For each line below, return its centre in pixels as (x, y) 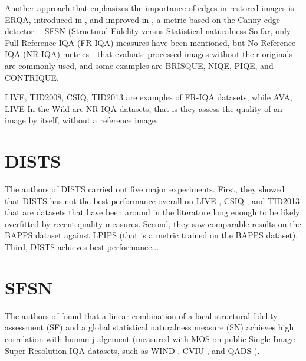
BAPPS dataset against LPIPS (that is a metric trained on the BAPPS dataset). (152, 235)
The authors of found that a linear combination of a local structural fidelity (141, 315)
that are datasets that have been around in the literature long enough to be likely (152, 212)
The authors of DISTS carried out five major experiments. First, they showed (145, 189)
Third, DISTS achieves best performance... (82, 247)
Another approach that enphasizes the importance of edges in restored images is (149, 8)
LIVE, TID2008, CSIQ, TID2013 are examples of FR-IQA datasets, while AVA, (149, 97)
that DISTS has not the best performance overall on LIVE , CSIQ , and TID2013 (152, 200)
